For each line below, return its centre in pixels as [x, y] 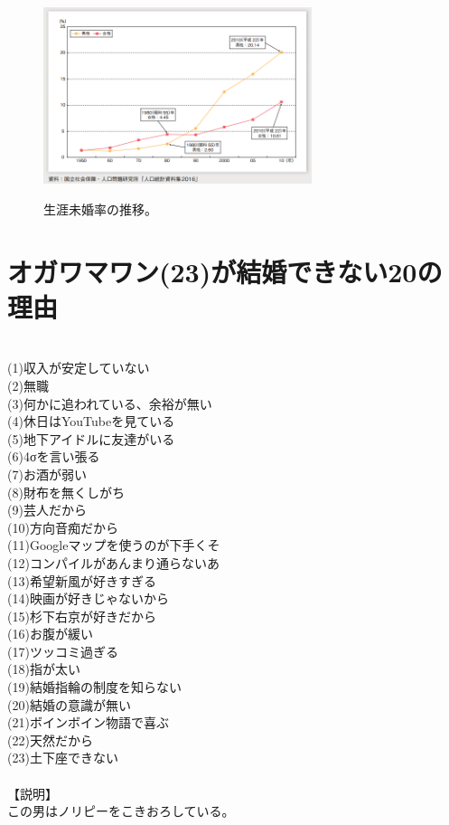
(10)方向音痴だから [63, 527]
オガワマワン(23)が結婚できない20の [225, 271]
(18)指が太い [44, 669]
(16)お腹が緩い [50, 634]
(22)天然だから [50, 740]
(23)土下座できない [63, 758]
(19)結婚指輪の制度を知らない [94, 687]
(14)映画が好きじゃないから [88, 598]
